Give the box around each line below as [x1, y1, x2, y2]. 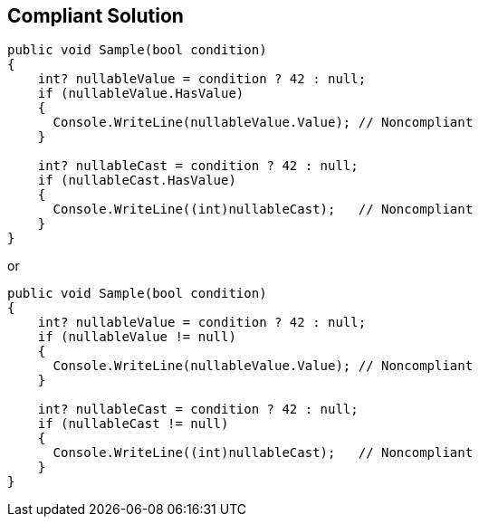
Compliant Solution [7, 5, 184, 27]
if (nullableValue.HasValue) [37, 86, 244, 101]
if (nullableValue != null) [37, 329, 236, 345]
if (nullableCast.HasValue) [37, 173, 236, 188]
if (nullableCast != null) [37, 416, 229, 432]
